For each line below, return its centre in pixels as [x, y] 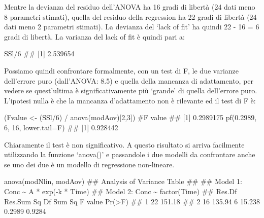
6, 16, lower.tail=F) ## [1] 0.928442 [61, 127]
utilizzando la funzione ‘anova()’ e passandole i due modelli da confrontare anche [130, 154]
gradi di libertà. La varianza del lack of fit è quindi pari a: [94, 36]
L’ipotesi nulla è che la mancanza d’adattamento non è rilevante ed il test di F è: [130, 100]
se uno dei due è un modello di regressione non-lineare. [89, 164]
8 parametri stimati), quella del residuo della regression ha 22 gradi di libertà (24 [130, 16]
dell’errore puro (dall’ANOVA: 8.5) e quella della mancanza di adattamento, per [129, 80]
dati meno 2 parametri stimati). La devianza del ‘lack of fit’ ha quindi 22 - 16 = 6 [132, 27]
